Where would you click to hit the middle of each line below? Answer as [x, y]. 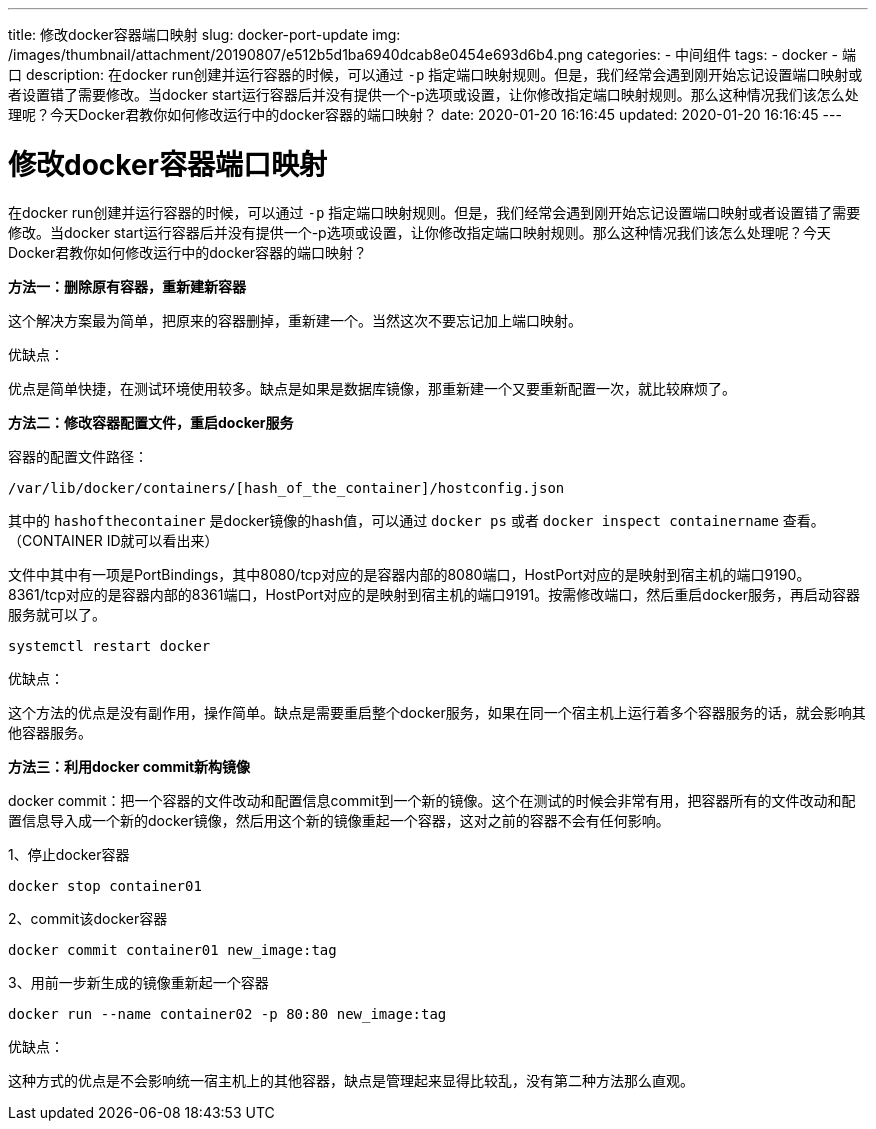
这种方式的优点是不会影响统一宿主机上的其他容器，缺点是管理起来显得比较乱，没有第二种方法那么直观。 [351, 1080]
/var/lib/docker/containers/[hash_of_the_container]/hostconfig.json [286, 487]
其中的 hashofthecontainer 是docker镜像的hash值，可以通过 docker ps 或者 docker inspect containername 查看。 [416, 520]
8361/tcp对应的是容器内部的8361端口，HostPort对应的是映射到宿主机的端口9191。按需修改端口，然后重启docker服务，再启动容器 [434, 594]
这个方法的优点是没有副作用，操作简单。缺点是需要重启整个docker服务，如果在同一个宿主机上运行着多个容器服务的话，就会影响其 [437, 712]
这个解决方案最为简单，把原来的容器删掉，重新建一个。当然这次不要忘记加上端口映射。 [295, 320]
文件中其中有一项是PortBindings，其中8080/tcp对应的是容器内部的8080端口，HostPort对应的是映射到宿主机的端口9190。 [409, 574]
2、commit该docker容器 [88, 918]
